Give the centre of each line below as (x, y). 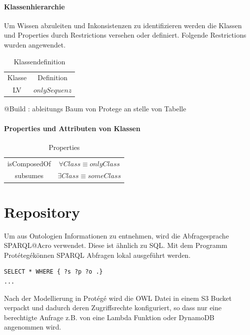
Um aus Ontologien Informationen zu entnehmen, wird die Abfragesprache (117, 235)
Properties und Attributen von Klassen (72, 128)
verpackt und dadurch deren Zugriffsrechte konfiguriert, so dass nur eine (113, 308)
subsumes (29, 175)
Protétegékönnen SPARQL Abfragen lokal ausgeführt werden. (97, 255)
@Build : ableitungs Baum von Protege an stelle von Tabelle (95, 109)
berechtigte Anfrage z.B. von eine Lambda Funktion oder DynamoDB (109, 317)
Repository (42, 212)
